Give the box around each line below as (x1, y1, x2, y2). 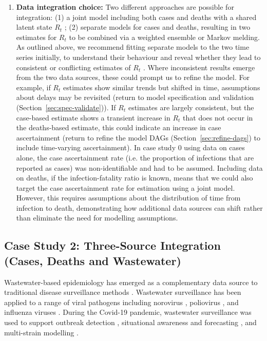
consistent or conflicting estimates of (16, 62, 131, 72)
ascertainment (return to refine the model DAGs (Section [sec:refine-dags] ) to (16, 132, 261, 143)
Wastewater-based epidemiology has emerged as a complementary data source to (4, 276, 258, 287)
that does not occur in (183, 112, 253, 123)
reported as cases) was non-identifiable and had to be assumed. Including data (16, 162, 263, 173)
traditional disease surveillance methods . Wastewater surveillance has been (4, 287, 241, 297)
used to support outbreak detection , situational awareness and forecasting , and (4, 317, 257, 328)
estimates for (16, 31, 57, 42)
